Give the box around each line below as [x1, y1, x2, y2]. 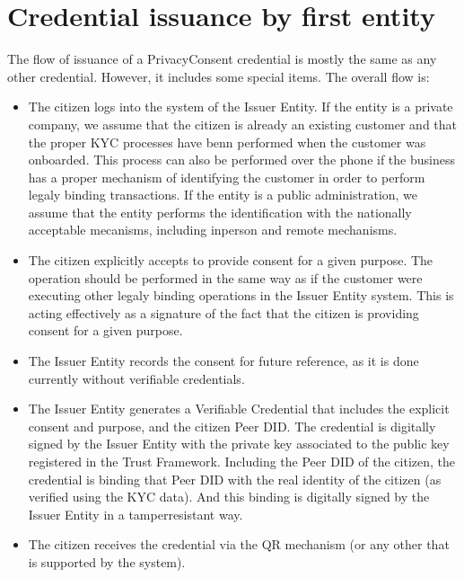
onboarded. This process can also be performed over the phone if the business [28, 150, 455, 169]
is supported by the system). [28, 552, 186, 571]
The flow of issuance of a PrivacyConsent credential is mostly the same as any [7, 49, 437, 68]
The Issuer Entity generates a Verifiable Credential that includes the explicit [28, 399, 450, 418]
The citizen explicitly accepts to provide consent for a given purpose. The [28, 251, 433, 270]
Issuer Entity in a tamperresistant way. [28, 504, 243, 523]
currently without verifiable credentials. [28, 369, 245, 387]
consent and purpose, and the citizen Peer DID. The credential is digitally [28, 416, 436, 435]
